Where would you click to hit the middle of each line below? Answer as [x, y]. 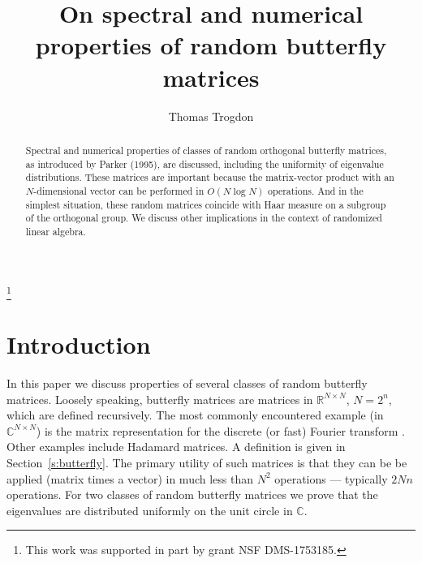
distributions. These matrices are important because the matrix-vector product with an [210, 177]
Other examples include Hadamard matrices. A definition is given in [176, 447]
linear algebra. [56, 231]
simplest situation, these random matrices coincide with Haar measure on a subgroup [206, 204]
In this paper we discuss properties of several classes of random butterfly [187, 382]
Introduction [79, 344]
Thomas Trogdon [211, 116]
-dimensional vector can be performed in [119, 190]
